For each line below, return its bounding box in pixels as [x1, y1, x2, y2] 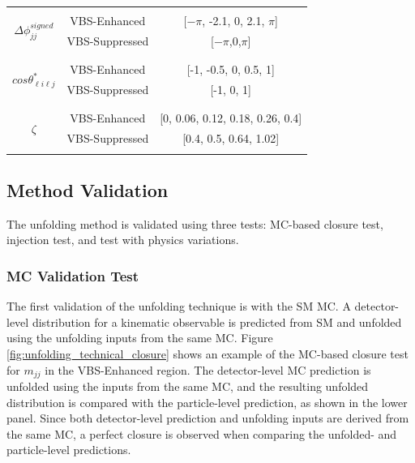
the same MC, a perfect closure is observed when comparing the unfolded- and [6, 425, 397, 442]
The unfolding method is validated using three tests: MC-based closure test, [6, 215, 383, 232]
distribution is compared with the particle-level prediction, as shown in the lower [6, 393, 408, 410]
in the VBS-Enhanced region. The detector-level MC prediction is [45, 361, 371, 378]
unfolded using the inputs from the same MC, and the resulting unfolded [6, 378, 369, 394]
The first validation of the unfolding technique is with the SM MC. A [6, 298, 351, 315]
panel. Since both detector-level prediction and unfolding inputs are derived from [6, 409, 409, 427]
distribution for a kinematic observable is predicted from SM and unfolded [32, 313, 402, 330]
